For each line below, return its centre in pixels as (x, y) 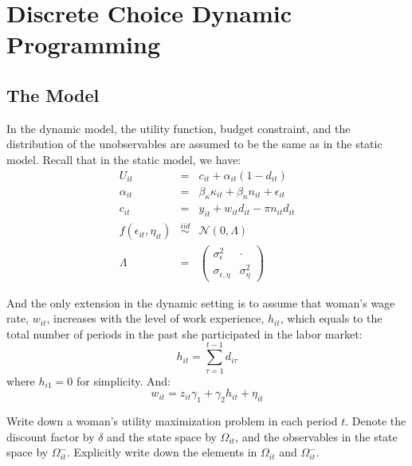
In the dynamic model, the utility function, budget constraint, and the (179, 128)
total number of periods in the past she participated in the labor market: (184, 333)
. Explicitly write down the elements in (162, 452)
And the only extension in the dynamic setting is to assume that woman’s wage (201, 302)
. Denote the (376, 421)
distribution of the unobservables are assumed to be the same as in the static (194, 144)
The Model (53, 94)
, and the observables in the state (316, 436)
